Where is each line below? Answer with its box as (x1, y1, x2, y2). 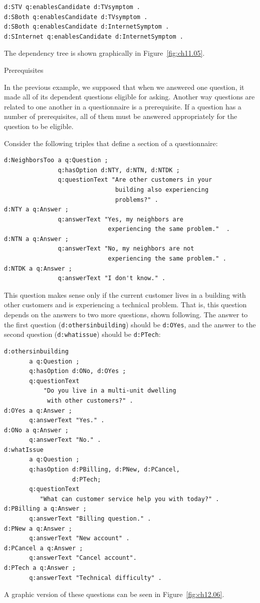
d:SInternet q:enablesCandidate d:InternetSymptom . (4, 33, 183, 40)
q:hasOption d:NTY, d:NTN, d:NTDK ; (58, 166, 180, 174)
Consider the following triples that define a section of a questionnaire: (4, 138, 218, 148)
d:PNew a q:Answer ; (4, 525, 73, 532)
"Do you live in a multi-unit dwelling (43, 387, 176, 395)
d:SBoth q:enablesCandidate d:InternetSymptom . (4, 23, 169, 31)
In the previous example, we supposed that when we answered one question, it (4, 81, 244, 92)
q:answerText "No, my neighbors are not (58, 245, 194, 253)
